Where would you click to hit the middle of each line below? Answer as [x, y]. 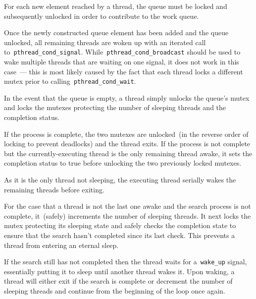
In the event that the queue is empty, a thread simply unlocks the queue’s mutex [127, 97]
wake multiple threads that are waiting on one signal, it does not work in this [122, 62]
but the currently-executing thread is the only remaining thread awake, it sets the [128, 153]
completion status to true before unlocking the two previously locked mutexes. [123, 163]
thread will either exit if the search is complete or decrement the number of [118, 281]
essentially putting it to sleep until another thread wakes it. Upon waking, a [119, 271]
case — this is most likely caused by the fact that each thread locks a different [124, 71]
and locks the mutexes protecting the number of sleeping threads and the [115, 107]
